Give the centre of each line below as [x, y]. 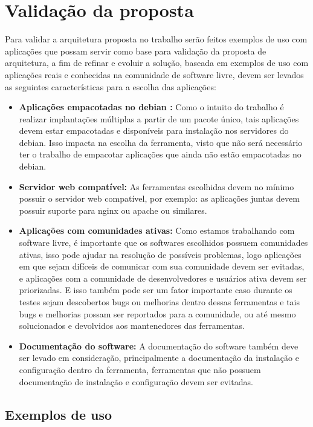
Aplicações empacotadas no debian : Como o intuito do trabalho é [151, 107]
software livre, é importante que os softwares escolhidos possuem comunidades [163, 243]
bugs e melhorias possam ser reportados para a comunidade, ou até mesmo [157, 313]
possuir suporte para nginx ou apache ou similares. [113, 210]
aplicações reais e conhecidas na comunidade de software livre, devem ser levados [154, 74]
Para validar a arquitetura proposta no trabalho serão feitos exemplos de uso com [156, 39]
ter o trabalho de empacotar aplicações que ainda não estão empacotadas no [160, 154]
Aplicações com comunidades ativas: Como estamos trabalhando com [157, 230]
